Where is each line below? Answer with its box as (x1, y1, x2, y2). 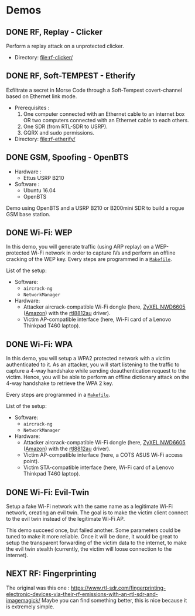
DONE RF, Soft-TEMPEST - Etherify (6, 71, 136, 81)
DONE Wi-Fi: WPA (6, 339, 73, 349)
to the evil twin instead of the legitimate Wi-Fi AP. (6, 515, 125, 523)
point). (23, 458, 39, 465)
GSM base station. (6, 210, 51, 217)
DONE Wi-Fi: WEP (6, 227, 73, 238)
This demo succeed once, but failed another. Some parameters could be (6, 527, 181, 534)
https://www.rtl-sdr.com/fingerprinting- (71, 584, 166, 591)
